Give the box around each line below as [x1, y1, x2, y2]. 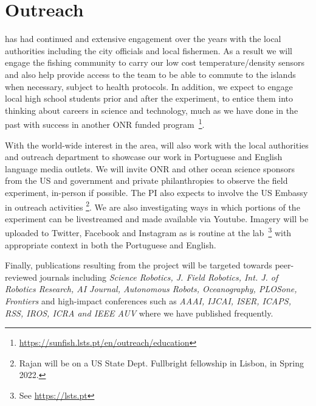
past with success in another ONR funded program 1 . [5, 116, 205, 130]
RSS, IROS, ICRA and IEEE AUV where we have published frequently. [5, 306, 273, 319]
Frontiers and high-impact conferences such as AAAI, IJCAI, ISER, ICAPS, [5, 294, 291, 307]
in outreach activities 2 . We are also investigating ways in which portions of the [5, 198, 300, 213]
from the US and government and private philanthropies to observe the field [5, 174, 288, 187]
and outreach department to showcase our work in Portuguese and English [5, 150, 283, 163]
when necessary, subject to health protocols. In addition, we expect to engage [5, 80, 293, 93]
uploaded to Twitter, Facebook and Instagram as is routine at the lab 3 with [5, 225, 292, 239]
